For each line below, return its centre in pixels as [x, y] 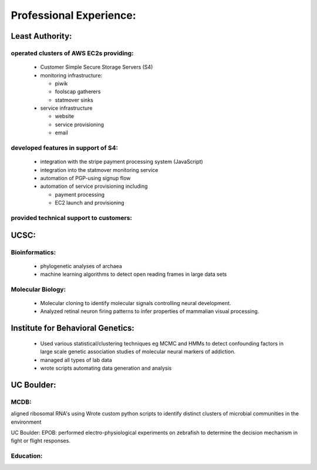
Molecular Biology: [38, 289]
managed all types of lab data [76, 360]
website [65, 116]
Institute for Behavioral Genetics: [73, 328]
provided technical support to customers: [71, 218]
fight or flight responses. [41, 441]
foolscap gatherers [78, 92]
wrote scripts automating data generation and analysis [106, 368]
